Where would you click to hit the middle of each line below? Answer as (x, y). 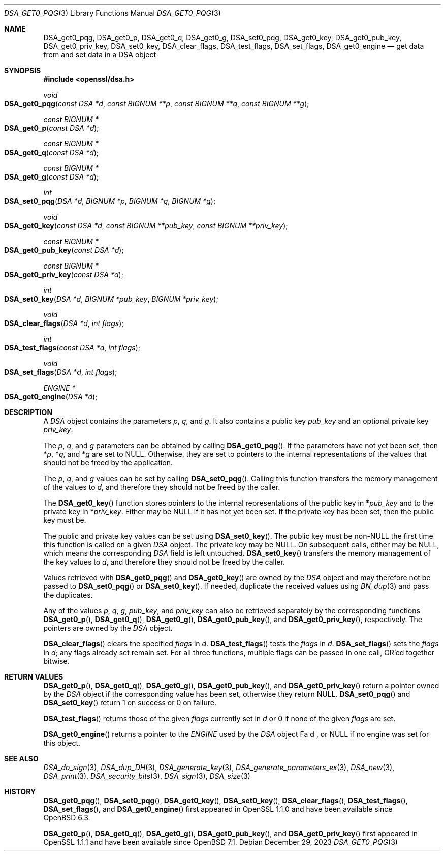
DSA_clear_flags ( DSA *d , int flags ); (64, 323)
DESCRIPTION (28, 412)
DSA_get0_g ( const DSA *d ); (52, 177)
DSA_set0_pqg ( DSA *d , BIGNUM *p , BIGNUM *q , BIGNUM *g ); (110, 201)
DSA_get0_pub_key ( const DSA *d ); (64, 250)
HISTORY (20, 792)
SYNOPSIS (23, 70)
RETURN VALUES (34, 677)
